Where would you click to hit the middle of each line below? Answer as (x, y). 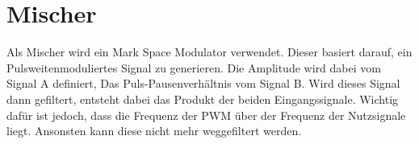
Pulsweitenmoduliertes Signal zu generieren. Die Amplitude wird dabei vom (194, 67)
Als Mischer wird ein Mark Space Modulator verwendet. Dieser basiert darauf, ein (209, 52)
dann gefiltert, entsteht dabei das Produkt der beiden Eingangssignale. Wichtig (203, 99)
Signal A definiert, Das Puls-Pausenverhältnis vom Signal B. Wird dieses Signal (203, 83)
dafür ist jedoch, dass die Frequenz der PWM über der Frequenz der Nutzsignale (206, 115)
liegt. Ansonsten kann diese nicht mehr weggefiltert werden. (154, 131)
